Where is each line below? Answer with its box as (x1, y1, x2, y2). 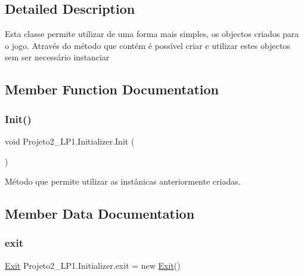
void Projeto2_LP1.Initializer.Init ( (5, 134, 135, 147)
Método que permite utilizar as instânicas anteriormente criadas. (5, 175, 241, 188)
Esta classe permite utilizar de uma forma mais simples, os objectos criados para (5, 27, 299, 40)
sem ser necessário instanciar (5, 51, 110, 63)
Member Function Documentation (5, 80, 219, 99)
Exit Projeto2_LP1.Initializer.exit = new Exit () (5, 259, 181, 271)
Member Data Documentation (5, 204, 195, 223)
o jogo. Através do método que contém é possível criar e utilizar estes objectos (5, 39, 290, 51)
